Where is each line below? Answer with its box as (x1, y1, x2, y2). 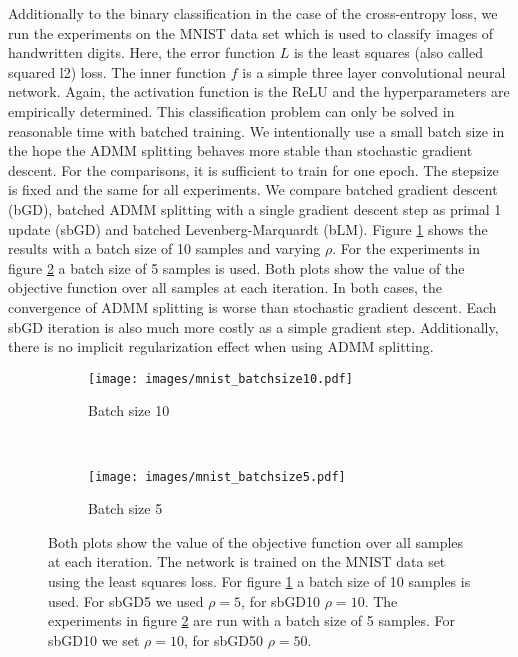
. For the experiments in (332, 238, 480, 259)
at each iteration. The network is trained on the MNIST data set (48, 551, 446, 572)
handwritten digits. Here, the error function (8, 42, 276, 63)
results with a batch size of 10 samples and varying (8, 238, 321, 259)
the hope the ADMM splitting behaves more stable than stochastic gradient (8, 140, 473, 161)
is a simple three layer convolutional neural (242, 61, 506, 82)
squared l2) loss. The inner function (8, 61, 227, 82)
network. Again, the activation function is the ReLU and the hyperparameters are (8, 81, 510, 102)
